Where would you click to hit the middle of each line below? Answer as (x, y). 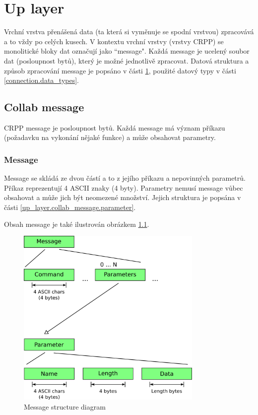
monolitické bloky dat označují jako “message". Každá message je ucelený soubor (127, 51)
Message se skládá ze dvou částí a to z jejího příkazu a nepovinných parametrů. (125, 178)
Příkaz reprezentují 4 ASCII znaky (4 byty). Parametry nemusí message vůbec (124, 187)
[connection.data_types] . (42, 80)
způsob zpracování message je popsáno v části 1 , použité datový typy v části (120, 70)
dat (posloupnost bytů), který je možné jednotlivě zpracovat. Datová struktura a (127, 60)
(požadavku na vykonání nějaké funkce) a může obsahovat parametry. (110, 137)
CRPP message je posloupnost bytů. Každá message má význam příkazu (115, 127)
